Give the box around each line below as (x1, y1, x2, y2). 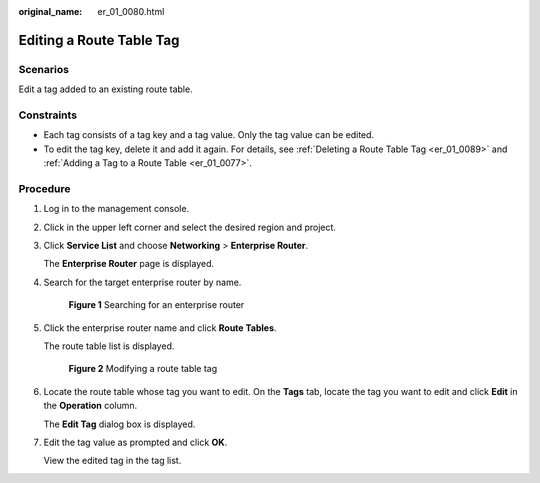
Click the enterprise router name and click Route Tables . (43, 321, 277, 334)
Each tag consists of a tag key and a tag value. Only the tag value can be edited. (43, 129, 375, 141)
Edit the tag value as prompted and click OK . (43, 436, 228, 448)
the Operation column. (43, 400, 138, 412)
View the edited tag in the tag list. (43, 455, 182, 467)
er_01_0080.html (97, 6, 165, 17)
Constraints (18, 108, 78, 122)
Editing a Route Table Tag (18, 31, 180, 49)
